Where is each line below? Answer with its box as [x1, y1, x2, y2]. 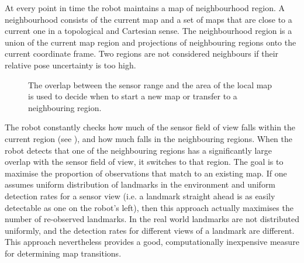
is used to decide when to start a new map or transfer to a [28, 90, 237, 102]
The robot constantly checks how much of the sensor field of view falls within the [5, 121, 296, 133]
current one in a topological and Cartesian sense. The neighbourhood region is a [5, 25, 292, 37]
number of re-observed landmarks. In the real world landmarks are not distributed [5, 213, 299, 225]
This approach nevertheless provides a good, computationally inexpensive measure [5, 236, 299, 248]
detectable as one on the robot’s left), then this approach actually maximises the [5, 201, 293, 213]
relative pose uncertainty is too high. [5, 58, 136, 71]
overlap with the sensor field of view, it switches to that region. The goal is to [5, 155, 284, 168]
